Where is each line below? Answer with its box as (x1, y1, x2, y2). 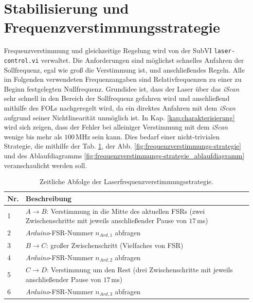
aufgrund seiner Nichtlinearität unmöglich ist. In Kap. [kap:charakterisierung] (4, 112, 235, 122)
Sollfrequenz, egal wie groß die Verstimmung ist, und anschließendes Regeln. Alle (4, 64, 245, 75)
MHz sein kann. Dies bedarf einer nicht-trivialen (75, 131, 220, 141)
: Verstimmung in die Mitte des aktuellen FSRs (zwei (46, 206, 205, 216)
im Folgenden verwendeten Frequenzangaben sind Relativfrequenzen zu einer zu (4, 74, 242, 84)
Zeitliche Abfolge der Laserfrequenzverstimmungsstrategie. (39, 176, 214, 187)
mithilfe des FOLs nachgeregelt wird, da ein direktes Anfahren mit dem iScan (4, 103, 235, 113)
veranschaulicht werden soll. (4, 160, 87, 170)
